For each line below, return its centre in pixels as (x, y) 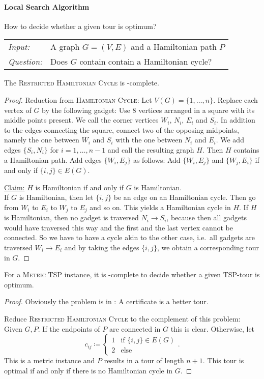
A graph (65, 47)
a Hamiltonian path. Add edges (53, 159)
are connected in (135, 328)
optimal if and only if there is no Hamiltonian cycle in (89, 370)
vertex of (18, 110)
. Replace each (236, 99)
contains (246, 149)
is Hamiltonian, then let (56, 197)
